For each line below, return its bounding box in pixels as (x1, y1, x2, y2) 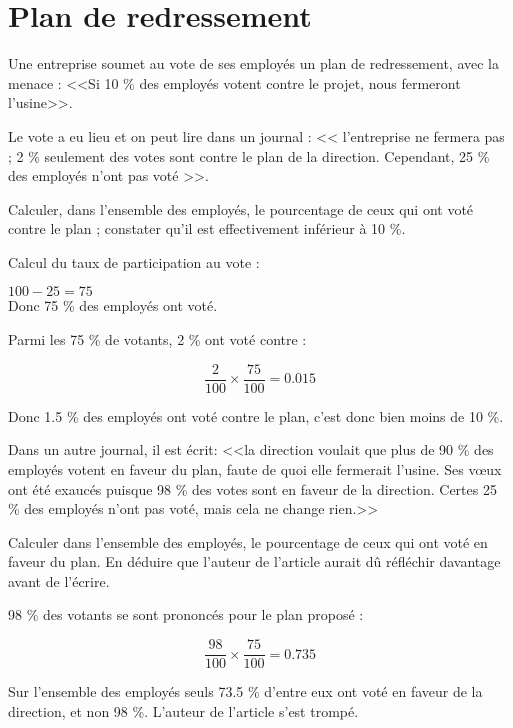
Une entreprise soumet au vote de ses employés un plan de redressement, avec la (8, 53, 499, 74)
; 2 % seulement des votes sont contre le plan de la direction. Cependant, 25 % (8, 145, 490, 166)
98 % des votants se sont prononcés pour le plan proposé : (8, 604, 364, 625)
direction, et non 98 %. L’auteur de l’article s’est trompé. (8, 700, 359, 721)
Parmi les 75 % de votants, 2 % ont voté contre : (8, 329, 307, 350)
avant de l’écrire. (8, 570, 110, 591)
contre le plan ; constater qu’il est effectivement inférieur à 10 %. (8, 218, 406, 239)
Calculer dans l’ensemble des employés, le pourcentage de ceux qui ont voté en (8, 531, 488, 552)
